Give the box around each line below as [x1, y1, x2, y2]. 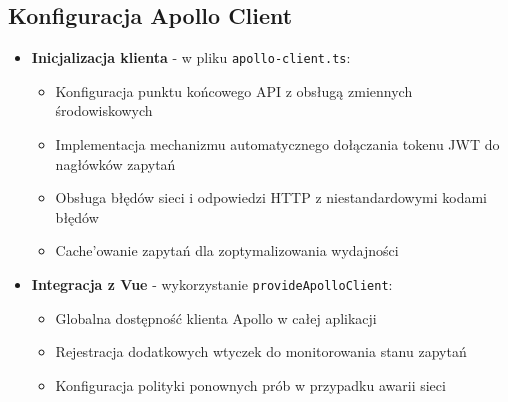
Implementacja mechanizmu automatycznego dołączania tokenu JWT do [55, 134, 500, 155]
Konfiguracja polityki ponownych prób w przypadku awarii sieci [55, 374, 446, 395]
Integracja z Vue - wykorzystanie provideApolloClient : [31, 274, 393, 295]
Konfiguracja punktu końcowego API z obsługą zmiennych [55, 80, 413, 101]
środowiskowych [55, 100, 153, 121]
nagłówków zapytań [55, 153, 176, 174]
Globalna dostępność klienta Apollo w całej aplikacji [55, 307, 377, 328]
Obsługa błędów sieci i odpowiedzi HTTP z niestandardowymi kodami [55, 187, 488, 208]
